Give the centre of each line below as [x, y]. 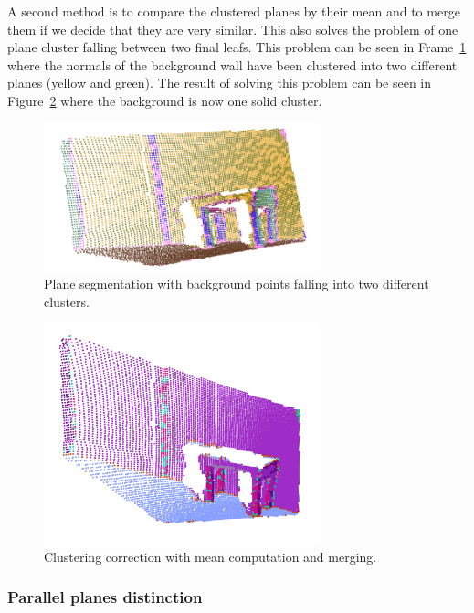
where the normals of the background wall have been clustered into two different [232, 64]
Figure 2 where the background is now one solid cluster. [165, 100]
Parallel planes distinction [105, 597]
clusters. [67, 301]
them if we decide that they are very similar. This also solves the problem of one [233, 29]
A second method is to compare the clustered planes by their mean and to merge [234, 11]
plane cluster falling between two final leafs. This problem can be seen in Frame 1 [237, 47]
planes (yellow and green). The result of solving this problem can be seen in [220, 83]
